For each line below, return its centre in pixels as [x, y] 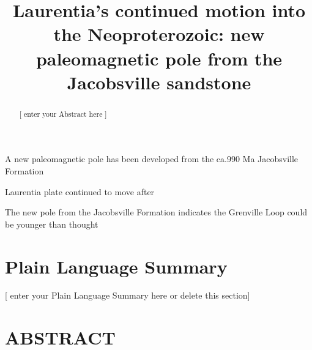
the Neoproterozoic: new [159, 34]
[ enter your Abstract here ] [63, 114]
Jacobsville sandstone [159, 82]
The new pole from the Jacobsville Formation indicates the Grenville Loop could [156, 212]
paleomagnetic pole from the [159, 58]
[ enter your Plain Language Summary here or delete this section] [128, 295]
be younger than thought [52, 224]
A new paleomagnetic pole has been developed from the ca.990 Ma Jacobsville [152, 159]
